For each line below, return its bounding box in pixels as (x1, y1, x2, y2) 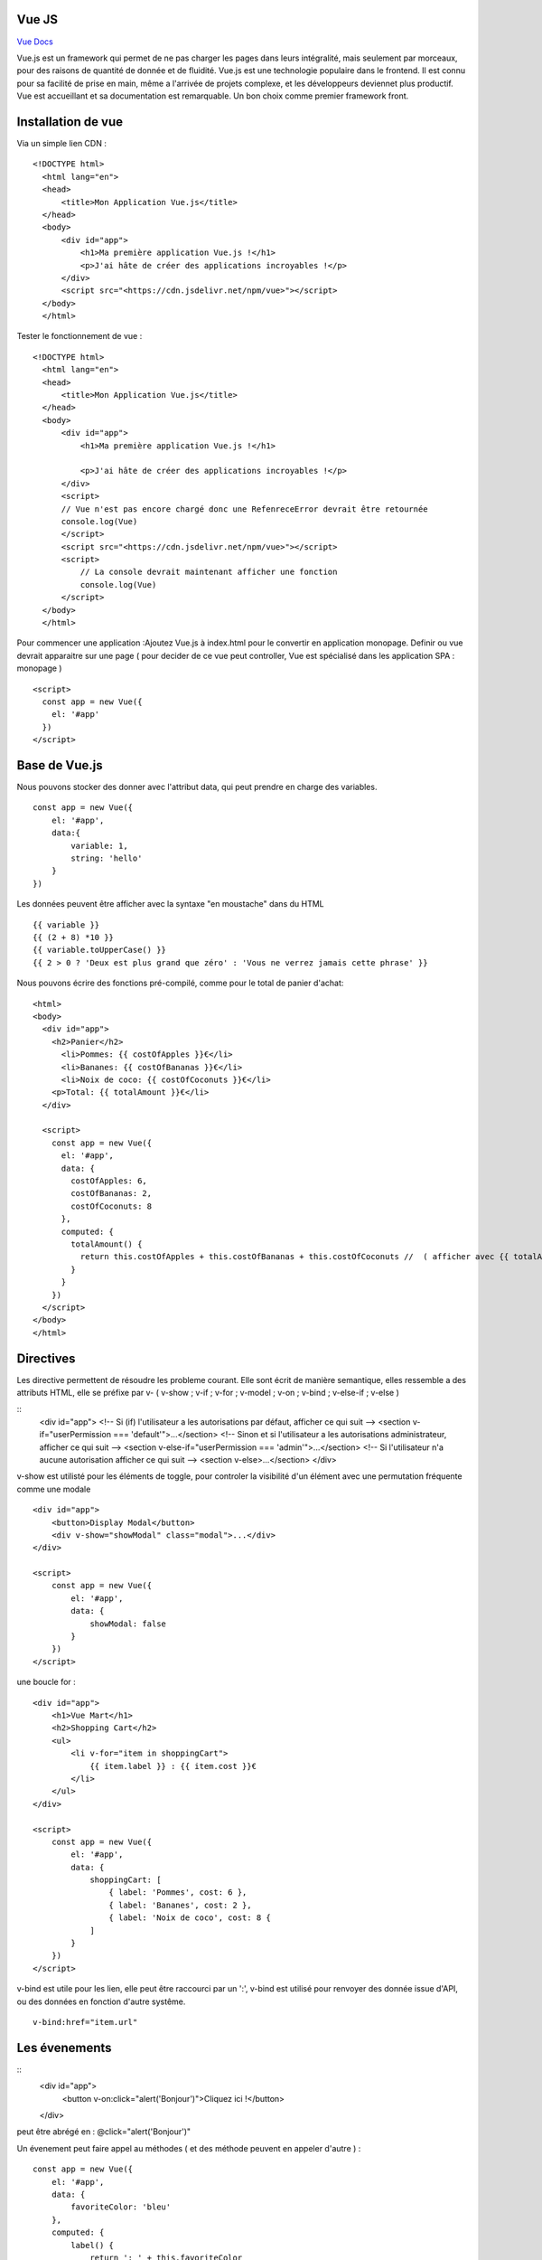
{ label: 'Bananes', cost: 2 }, (108, 1899, 252, 1910)
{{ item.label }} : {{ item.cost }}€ (89, 1761, 257, 1771)
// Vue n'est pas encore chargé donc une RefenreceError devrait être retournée (61, 504, 428, 514)
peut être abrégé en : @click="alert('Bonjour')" (16, 2126, 192, 2137)
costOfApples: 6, (70, 1176, 148, 1186)
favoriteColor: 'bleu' (70, 2202, 172, 2212)
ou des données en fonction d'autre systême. (16, 1996, 186, 2007)
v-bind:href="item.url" (33, 2017, 138, 2027)
